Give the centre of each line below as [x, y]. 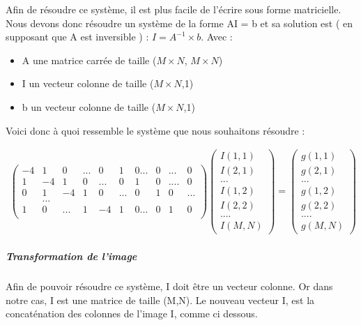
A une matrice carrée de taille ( [89, 60]
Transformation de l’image [71, 256]
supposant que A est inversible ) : [77, 37]
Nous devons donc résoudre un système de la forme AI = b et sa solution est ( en [179, 23]
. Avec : [217, 37]
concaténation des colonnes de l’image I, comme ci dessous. [132, 313]
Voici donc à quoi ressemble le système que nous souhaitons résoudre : [155, 130]
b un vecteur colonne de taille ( [89, 106]
